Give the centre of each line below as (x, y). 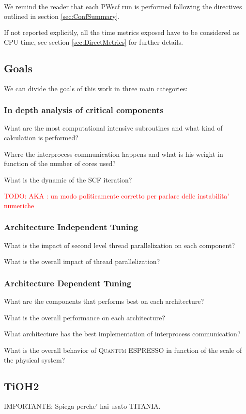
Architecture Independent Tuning (71, 227)
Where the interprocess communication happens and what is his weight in (114, 154)
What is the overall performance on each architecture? (85, 317)
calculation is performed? (41, 137)
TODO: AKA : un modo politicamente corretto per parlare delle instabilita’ (117, 196)
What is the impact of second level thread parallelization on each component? (119, 245)
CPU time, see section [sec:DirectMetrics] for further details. (94, 41)
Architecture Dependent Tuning (68, 283)
